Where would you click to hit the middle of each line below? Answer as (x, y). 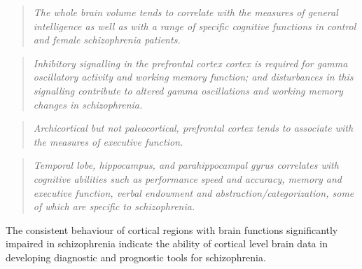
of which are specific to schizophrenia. (114, 206)
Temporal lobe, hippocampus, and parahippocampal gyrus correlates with (186, 165)
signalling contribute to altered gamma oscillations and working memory (188, 90)
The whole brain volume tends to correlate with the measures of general (186, 12)
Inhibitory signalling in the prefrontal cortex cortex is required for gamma (190, 63)
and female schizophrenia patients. (107, 40)
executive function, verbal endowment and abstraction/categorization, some (194, 192)
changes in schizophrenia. (88, 104)
